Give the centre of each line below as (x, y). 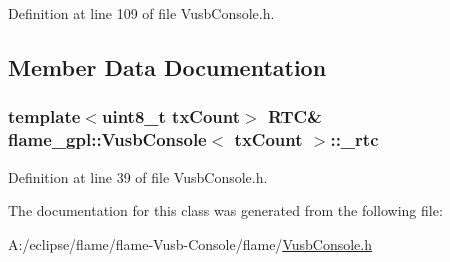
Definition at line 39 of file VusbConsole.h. (138, 176)
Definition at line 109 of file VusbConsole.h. (141, 13)
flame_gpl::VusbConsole (107, 139)
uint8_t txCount (171, 116)
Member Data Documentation (167, 66)
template (44, 116)
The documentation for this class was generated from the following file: (225, 210)
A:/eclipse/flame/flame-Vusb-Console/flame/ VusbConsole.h (190, 243)
